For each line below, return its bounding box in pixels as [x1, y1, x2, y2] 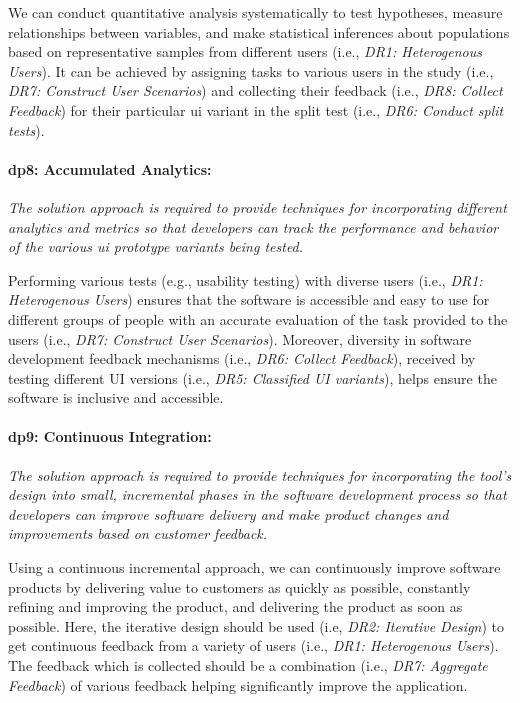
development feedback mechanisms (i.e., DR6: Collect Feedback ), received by [8, 348, 476, 369]
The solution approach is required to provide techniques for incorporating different [8, 196, 507, 217]
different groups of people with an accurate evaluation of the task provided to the [8, 308, 508, 329]
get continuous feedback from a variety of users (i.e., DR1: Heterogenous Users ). [8, 635, 499, 656]
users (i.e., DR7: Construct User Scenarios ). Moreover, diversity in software [8, 328, 472, 349]
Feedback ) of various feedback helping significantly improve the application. [8, 674, 468, 695]
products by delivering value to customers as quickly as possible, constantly [8, 576, 471, 597]
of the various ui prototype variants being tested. [8, 236, 304, 257]
